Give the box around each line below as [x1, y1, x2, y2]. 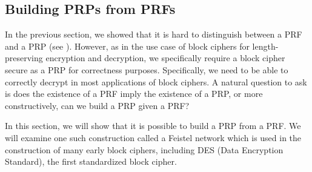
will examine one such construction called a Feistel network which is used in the [5, 131, 302, 144]
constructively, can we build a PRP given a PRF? [5, 99, 190, 111]
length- [252, 39, 279, 52]
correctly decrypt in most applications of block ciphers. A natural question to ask [5, 75, 307, 88]
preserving [5, 51, 43, 64]
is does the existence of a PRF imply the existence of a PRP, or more [5, 87, 263, 100]
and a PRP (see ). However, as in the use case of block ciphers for [5, 39, 250, 52]
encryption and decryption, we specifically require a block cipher [45, 51, 285, 64]
